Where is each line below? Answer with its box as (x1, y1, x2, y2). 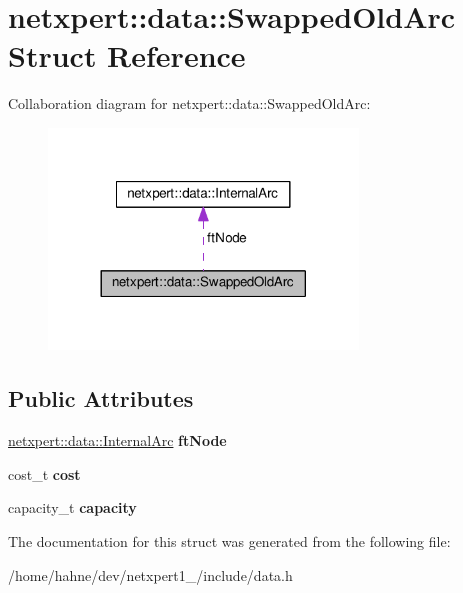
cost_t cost (8, 463, 81, 484)
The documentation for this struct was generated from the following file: (8, 530, 451, 551)
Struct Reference (8, 35, 246, 76)
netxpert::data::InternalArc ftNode (8, 430, 227, 451)
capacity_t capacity (8, 497, 137, 518)
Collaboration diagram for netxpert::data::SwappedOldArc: (8, 93, 371, 114)
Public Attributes (8, 383, 194, 414)
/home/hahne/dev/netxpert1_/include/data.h (8, 564, 293, 585)
